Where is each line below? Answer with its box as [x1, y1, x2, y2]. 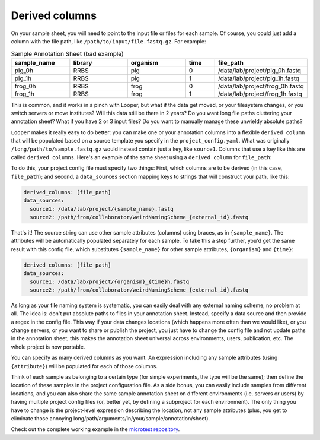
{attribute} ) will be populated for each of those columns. [11, 362, 158, 369]
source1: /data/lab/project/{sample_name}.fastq [30, 205, 174, 212]
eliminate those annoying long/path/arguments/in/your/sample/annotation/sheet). [11, 414, 210, 422]
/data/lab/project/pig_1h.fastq [217, 74, 300, 83]
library [73, 58, 92, 67]
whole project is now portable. [11, 343, 85, 350]
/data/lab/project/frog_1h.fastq [217, 90, 302, 98]
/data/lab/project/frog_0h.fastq [217, 82, 305, 90]
